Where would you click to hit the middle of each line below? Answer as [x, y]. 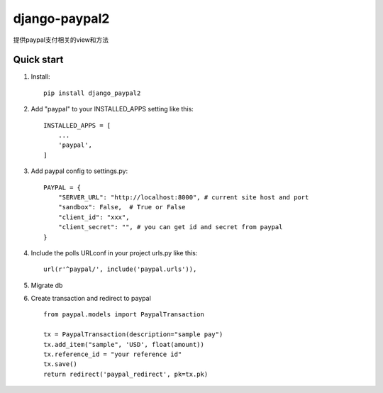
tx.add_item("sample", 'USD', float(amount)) [124, 344]
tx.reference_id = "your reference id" [113, 354]
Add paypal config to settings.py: [79, 171]
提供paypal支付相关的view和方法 [61, 40]
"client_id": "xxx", [94, 217]
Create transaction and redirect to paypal [91, 299]
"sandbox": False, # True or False [122, 207]
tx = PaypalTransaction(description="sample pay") [133, 334]
